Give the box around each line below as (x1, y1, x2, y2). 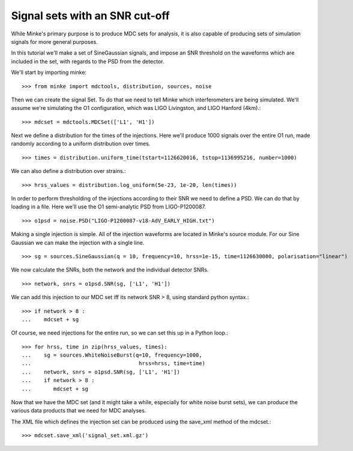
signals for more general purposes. (11, 38, 98, 45)
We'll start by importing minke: (11, 69, 87, 76)
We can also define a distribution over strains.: (11, 168, 126, 175)
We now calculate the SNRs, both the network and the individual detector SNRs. (11, 266, 209, 273)
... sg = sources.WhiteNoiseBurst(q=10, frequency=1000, (22, 352, 202, 359)
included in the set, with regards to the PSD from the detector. (11, 58, 164, 65)
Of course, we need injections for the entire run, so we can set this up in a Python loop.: (11, 329, 228, 336)
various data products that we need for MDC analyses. (11, 407, 146, 414)
